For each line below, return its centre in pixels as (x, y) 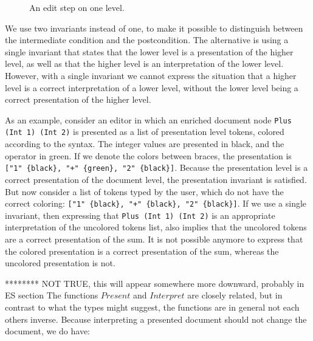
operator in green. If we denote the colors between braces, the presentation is (148, 155)
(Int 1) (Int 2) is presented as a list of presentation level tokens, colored (145, 132)
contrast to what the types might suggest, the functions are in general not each (152, 307)
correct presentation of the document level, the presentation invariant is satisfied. (156, 179)
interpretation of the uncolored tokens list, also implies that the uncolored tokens (156, 227)
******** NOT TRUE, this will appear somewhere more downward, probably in (155, 283)
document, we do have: (47, 331)
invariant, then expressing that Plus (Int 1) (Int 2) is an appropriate (140, 215)
